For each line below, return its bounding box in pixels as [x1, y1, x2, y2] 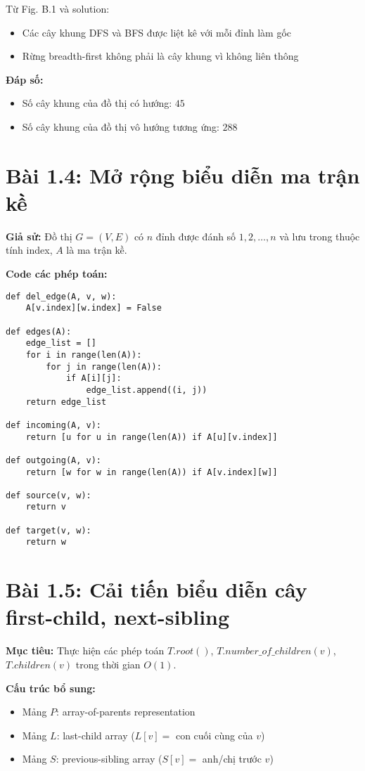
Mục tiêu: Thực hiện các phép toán [6, 643, 165, 658]
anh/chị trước [202, 751, 262, 766]
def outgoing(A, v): [6, 455, 102, 465]
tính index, [6, 242, 53, 257]
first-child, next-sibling [6, 602, 230, 631]
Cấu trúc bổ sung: [6, 680, 96, 695]
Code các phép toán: [6, 266, 108, 281]
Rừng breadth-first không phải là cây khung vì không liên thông [22, 48, 299, 63]
